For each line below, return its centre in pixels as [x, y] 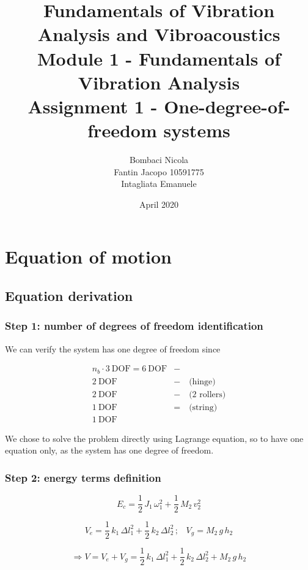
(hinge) [202, 382]
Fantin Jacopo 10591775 [159, 171]
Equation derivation [69, 296]
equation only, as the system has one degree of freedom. [109, 450]
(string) [203, 407]
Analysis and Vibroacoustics [159, 34]
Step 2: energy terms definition [83, 477]
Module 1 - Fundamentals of [159, 58]
